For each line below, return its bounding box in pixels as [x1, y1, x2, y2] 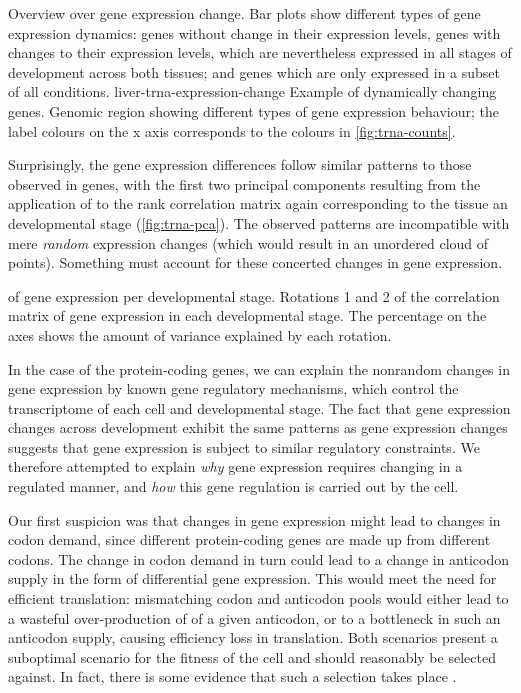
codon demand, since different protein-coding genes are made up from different [8, 529, 491, 550]
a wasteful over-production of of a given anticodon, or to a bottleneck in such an [8, 607, 501, 628]
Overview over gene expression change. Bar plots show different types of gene [8, 3, 481, 23]
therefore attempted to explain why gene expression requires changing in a [8, 456, 463, 477]
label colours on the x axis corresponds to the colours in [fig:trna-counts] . [8, 120, 456, 141]
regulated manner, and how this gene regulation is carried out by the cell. [8, 476, 459, 497]
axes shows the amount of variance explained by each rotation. [8, 324, 392, 345]
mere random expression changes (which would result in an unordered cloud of [8, 232, 489, 253]
